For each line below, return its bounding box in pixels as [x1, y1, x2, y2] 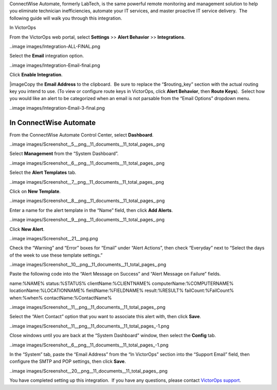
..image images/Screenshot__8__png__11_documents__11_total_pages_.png [9, 198, 165, 204]
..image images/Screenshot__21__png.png [9, 235, 98, 241]
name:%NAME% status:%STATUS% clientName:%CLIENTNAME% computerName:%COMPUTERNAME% [9, 280, 234, 286]
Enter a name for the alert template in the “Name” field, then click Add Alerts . [9, 207, 173, 213]
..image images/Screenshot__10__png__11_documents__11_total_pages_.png [9, 262, 167, 268]
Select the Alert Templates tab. [9, 169, 76, 175]
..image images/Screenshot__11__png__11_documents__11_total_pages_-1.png [9, 323, 169, 329]
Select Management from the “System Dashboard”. [9, 150, 119, 157]
